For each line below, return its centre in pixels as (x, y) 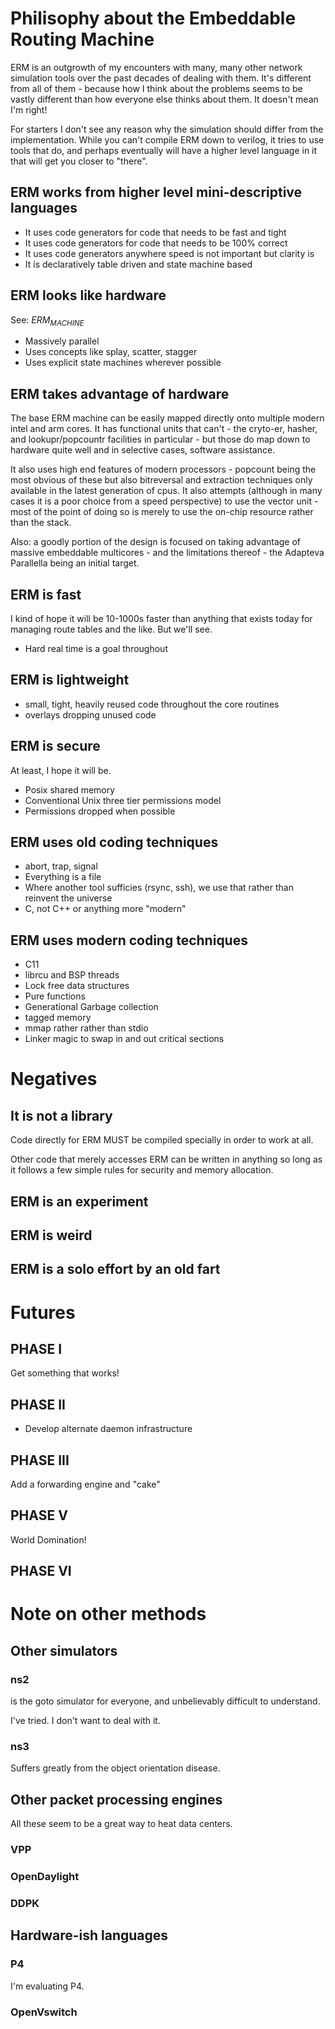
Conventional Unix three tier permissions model (123, 800)
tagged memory (58, 1018)
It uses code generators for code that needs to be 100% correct (156, 243)
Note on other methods (108, 1614)
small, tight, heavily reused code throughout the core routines (152, 704)
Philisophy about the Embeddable (153, 18)
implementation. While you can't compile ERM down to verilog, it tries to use (167, 139)
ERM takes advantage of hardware (120, 393)
